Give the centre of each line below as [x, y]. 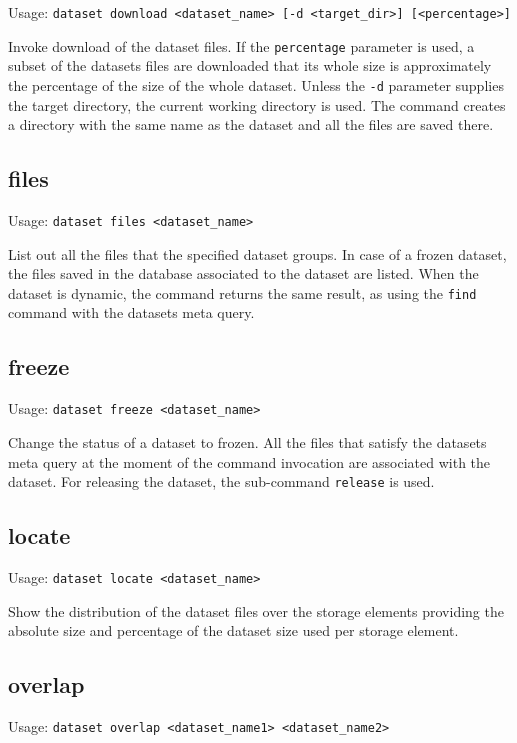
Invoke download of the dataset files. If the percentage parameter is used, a [241, 45]
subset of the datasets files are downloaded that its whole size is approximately [250, 65]
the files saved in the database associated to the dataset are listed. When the [243, 273]
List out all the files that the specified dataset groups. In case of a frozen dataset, [257, 253]
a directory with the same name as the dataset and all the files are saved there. [251, 124]
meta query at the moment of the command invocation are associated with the [249, 461]
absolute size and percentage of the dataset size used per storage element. [233, 630]
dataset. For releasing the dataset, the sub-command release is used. [221, 481]
